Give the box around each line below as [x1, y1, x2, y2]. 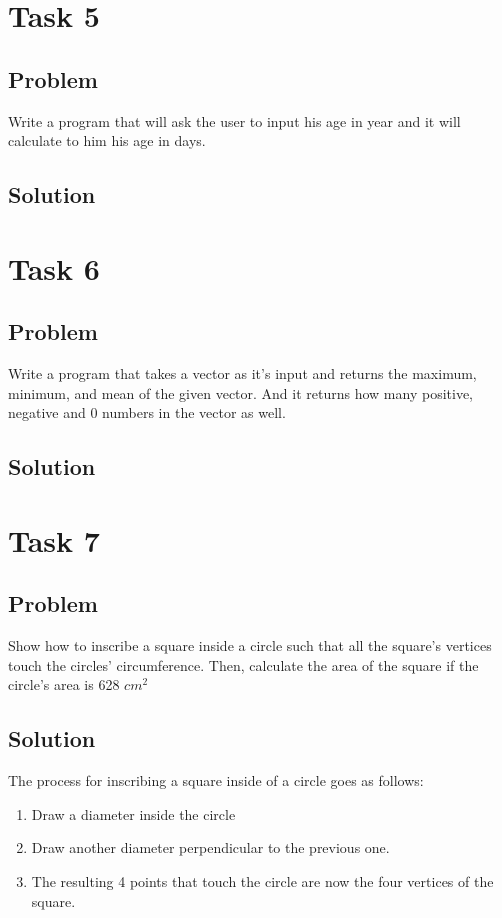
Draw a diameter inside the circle [31, 803, 236, 824]
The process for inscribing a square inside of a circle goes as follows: [8, 770, 424, 791]
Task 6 [8, 247, 100, 288]
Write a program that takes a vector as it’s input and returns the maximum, [8, 363, 477, 384]
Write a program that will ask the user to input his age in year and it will [8, 110, 461, 131]
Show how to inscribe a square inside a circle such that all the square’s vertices [8, 635, 492, 656]
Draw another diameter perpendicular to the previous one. [31, 837, 390, 858]
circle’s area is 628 [8, 674, 120, 695]
